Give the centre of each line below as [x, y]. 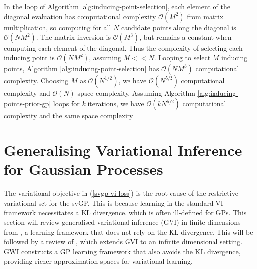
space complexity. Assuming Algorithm [136, 92]
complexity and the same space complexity [69, 116]
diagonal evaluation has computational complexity [80, 16]
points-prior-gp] [28, 103]
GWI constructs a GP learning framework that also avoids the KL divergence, [122, 251]
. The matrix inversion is [73, 37]
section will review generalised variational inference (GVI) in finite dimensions [122, 222]
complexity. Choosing [36, 80]
